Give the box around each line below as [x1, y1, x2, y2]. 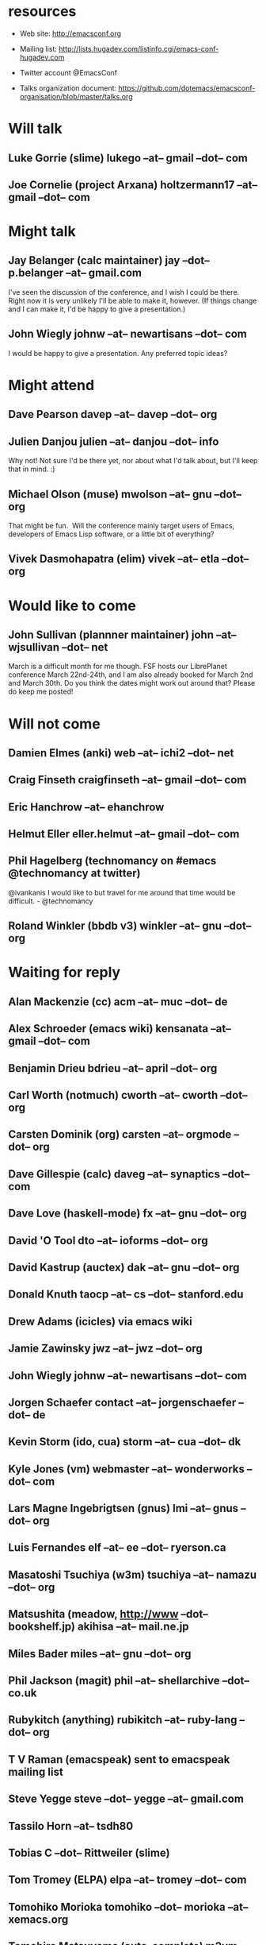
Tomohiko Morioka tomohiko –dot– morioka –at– [8, 1900, 249, 1913]
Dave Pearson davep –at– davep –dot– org [8, 408, 218, 421]
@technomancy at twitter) [8, 867, 141, 880]
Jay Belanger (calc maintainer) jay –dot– [8, 253, 210, 268]
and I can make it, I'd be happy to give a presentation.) [8, 304, 186, 314]
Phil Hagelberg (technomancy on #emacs [8, 854, 217, 868]
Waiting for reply [8, 964, 121, 981]
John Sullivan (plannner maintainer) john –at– [8, 628, 237, 641]
